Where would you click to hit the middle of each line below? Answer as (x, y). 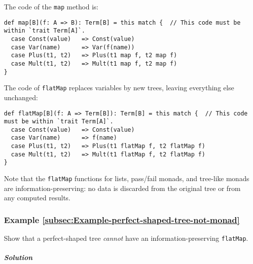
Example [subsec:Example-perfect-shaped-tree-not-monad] (122, 219)
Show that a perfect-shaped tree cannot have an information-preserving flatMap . (126, 238)
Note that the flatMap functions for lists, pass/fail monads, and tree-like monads (127, 178)
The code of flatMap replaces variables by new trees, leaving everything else (119, 88)
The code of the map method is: (51, 6)
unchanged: (21, 97)
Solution (18, 257)
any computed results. (37, 198)
